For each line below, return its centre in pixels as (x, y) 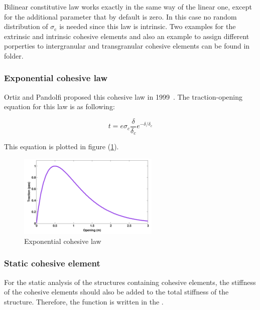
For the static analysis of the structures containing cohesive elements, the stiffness (130, 282)
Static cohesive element (52, 263)
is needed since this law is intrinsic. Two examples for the (148, 26)
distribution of (26, 26)
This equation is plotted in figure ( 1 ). (61, 146)
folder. (14, 55)
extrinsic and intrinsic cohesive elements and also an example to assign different (127, 36)
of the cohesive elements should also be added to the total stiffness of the (116, 292)
